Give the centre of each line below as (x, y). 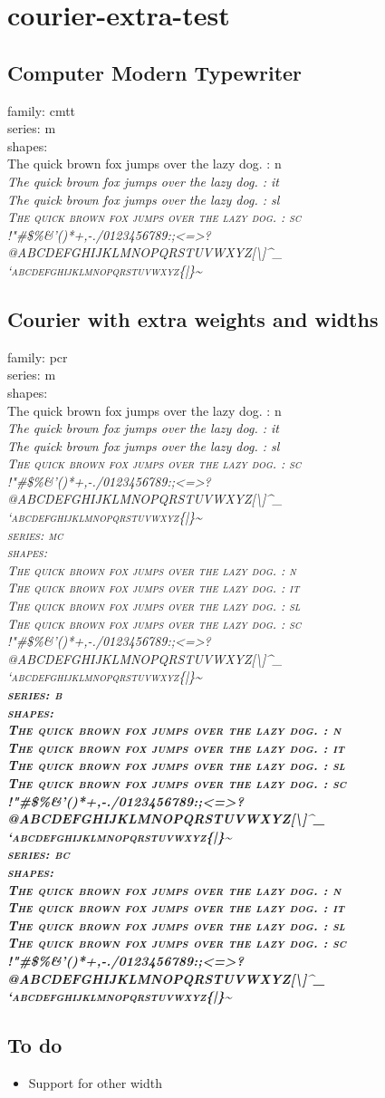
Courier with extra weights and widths (193, 318)
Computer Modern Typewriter (155, 72)
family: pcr (38, 356)
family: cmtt (42, 110)
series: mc (35, 534)
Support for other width (95, 1082)
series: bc (38, 854)
